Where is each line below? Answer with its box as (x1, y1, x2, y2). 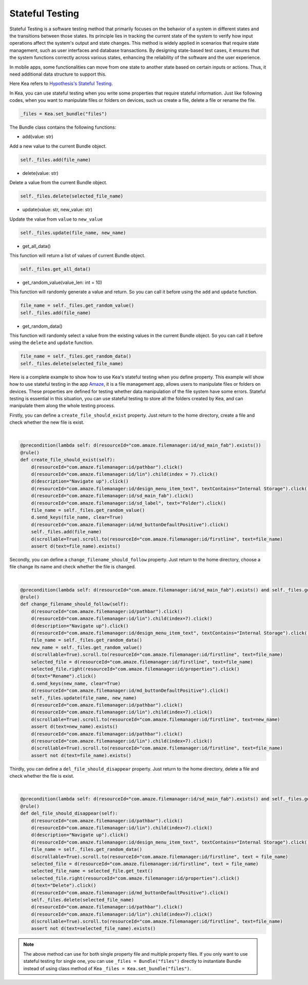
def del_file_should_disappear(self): (20, 811, 118, 816)
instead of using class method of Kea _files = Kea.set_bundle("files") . (23, 965, 191, 972)
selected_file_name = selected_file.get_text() (31, 868, 153, 874)
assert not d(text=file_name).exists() (31, 753, 132, 758)
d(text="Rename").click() (31, 673, 97, 679)
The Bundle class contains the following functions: (9, 124, 117, 131)
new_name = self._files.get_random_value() (31, 644, 142, 650)
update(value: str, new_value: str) (22, 206, 92, 213)
